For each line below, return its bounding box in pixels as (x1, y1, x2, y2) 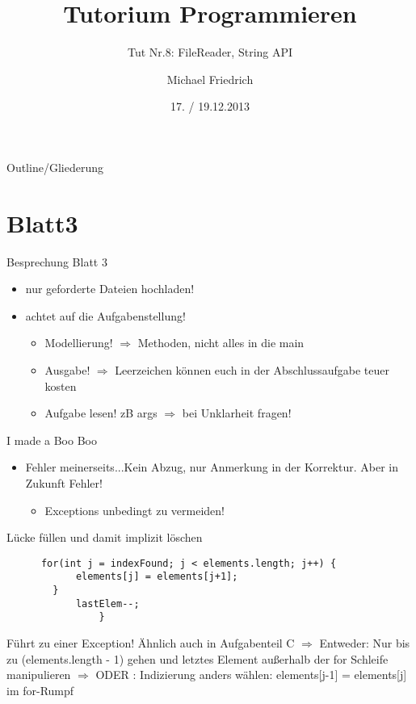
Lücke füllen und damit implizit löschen (6, 529, 203, 546)
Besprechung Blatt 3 (6, 253, 107, 270)
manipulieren (6, 666, 71, 683)
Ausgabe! (44, 362, 90, 378)
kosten (44, 377, 77, 394)
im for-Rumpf (6, 681, 74, 698)
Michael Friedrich (166, 70, 254, 87)
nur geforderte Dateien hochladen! (25, 280, 195, 297)
